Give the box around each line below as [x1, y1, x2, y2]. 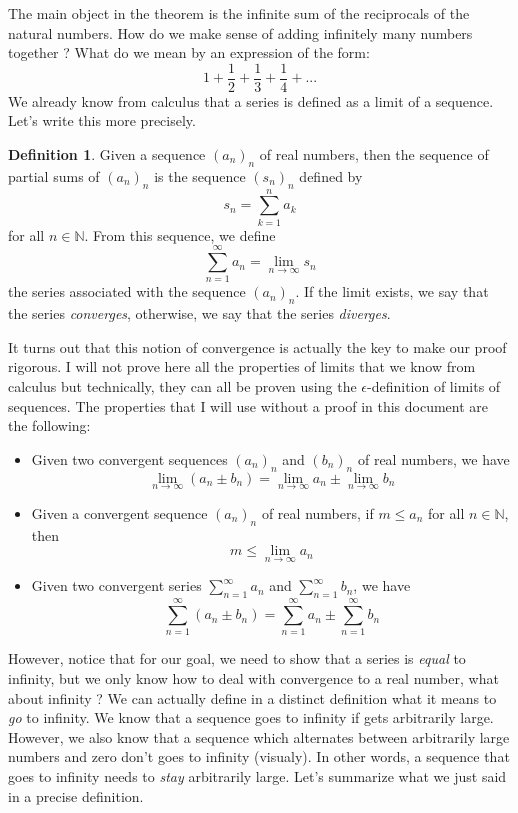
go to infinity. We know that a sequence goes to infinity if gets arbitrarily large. [8, 707, 494, 728]
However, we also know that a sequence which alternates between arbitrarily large [8, 726, 510, 747]
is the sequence [154, 165, 246, 186]
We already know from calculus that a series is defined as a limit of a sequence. [8, 90, 494, 111]
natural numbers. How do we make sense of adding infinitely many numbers [8, 22, 473, 43]
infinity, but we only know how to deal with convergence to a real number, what [8, 667, 499, 688]
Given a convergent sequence [31, 502, 208, 523]
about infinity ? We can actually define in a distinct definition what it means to [8, 687, 497, 708]
